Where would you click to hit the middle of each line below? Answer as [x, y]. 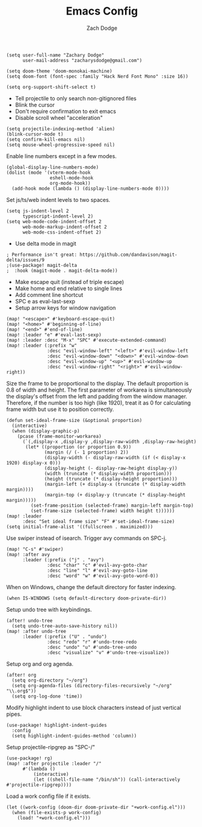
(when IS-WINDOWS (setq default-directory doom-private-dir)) [86, 598]
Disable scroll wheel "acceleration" [59, 117]
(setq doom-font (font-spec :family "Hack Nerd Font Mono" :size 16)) [97, 76]
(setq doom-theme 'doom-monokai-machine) [59, 71]
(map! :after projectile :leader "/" [54, 763]
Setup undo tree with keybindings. [49, 609]
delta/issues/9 [25, 260]
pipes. [14, 714]
